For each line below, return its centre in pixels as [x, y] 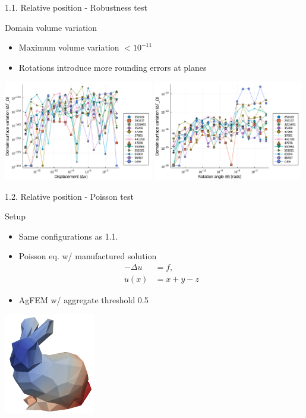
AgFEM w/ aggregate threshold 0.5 [83, 300]
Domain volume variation [51, 27]
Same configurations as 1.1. [68, 236]
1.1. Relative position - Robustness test [76, 7]
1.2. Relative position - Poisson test [69, 196]
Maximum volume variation [69, 47]
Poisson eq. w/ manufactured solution [88, 256]
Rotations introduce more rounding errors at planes [113, 67]
